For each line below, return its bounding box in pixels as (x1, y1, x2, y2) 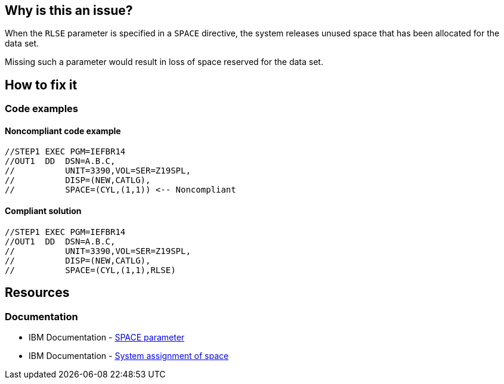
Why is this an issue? (5, 3, 133, 18)
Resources (5, 285, 70, 301)
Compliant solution (5, 206, 82, 216)
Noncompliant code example (5, 125, 121, 136)
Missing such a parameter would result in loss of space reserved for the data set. (5, 57, 323, 67)
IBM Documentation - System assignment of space (29, 350, 229, 361)
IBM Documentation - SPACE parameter (29, 332, 185, 342)
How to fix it (5, 77, 78, 92)
